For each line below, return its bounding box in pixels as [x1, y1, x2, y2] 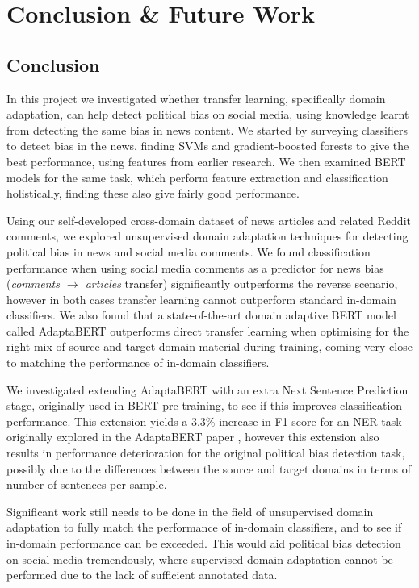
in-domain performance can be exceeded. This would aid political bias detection [6, 535, 401, 552]
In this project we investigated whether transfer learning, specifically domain [6, 90, 386, 106]
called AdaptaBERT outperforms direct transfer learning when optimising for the [6, 322, 409, 339]
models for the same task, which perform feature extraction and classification [6, 169, 388, 186]
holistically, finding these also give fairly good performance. [6, 185, 300, 202]
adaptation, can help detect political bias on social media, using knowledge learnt [6, 106, 409, 123]
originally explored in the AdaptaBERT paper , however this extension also [6, 428, 379, 445]
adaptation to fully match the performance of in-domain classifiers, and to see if [6, 519, 402, 536]
